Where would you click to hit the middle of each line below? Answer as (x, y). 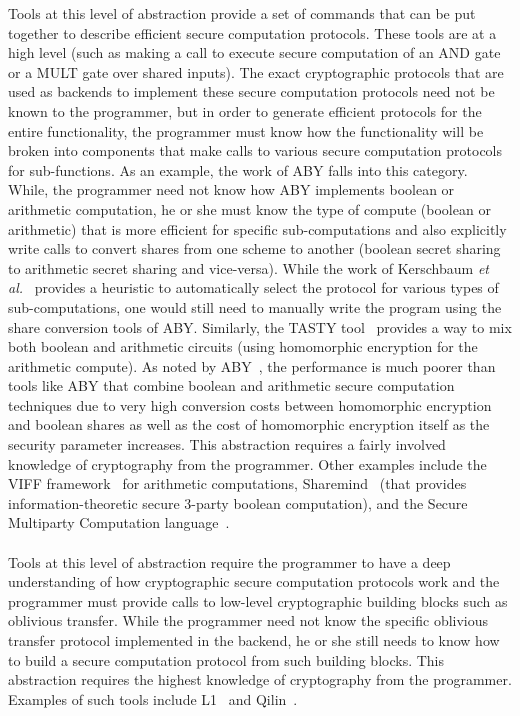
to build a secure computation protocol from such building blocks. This (226, 659)
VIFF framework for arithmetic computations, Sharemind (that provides (237, 483)
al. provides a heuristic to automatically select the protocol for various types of (253, 287)
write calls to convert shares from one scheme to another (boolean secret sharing (254, 248)
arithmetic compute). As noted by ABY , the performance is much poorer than (252, 365)
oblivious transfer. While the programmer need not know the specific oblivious (248, 620)
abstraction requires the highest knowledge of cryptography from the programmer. (260, 679)
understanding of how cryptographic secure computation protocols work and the (254, 581)
